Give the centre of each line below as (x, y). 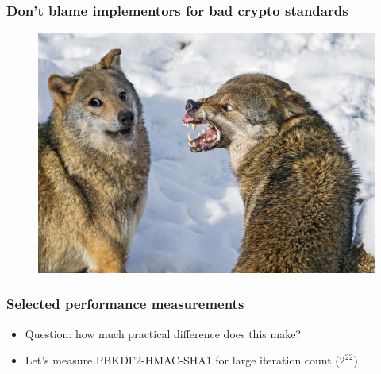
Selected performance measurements (125, 304)
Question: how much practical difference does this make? (163, 333)
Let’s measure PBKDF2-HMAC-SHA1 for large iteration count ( (182, 360)
